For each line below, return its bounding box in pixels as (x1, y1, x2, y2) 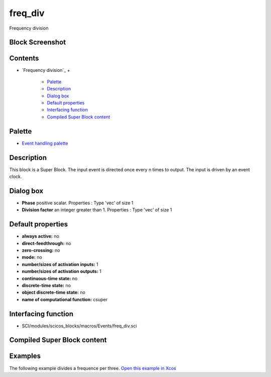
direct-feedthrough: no (22, 240, 71, 246)
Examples (9, 352, 41, 360)
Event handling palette (22, 140, 68, 146)
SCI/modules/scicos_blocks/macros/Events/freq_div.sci (22, 323, 138, 329)
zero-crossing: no (22, 247, 60, 253)
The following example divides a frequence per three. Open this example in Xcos (9, 365, 177, 371)
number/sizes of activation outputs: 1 (22, 269, 101, 275)
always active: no (22, 233, 60, 239)
